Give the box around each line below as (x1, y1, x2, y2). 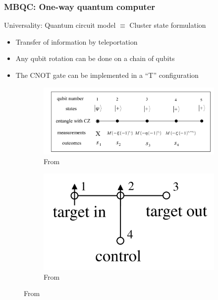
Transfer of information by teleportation (15, 36, 138, 47)
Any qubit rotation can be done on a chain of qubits (15, 53, 175, 63)
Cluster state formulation (129, 20, 206, 30)
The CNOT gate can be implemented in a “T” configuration (15, 70, 199, 80)
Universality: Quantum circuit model (4, 20, 116, 30)
